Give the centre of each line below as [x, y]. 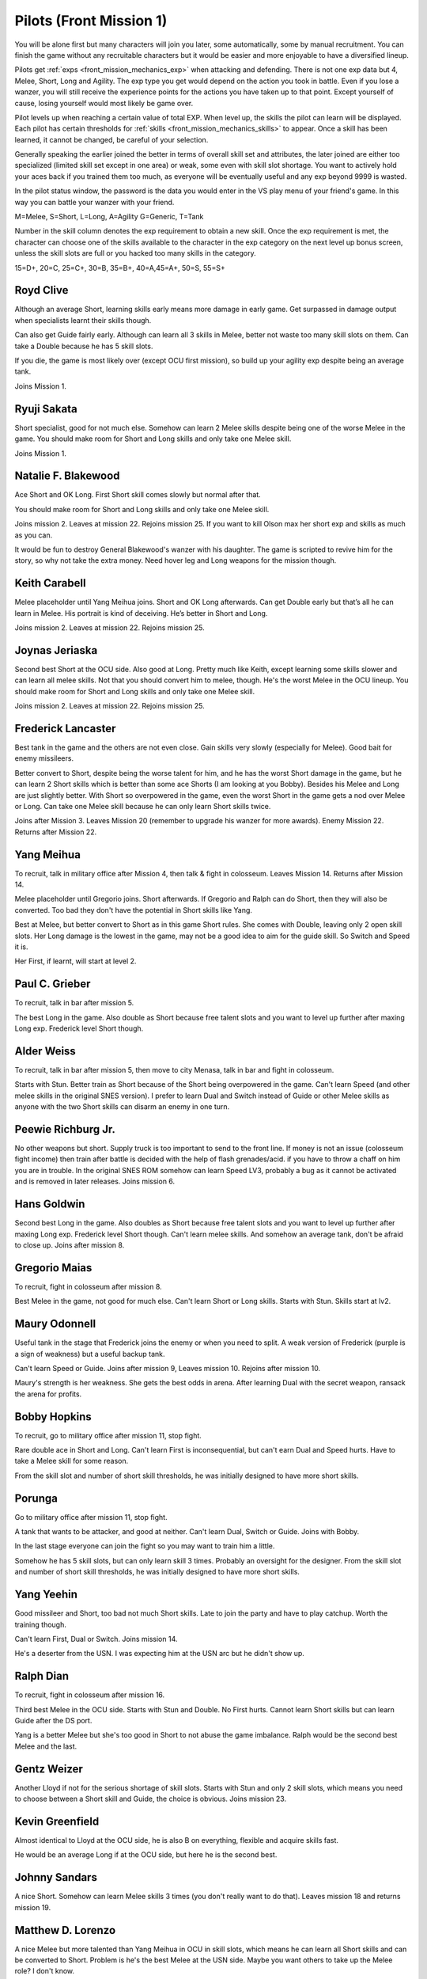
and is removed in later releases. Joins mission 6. [95, 1181]
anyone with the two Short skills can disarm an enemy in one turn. [122, 1107]
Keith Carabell [50, 583]
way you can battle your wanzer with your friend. [94, 202]
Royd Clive [42, 290]
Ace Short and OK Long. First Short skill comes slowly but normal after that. [138, 495]
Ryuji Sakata [46, 409]
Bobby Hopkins [53, 1417]
